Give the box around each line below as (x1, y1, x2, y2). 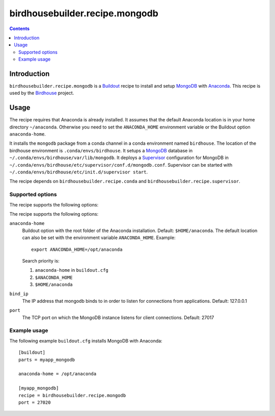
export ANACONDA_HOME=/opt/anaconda (31, 246, 123, 252)
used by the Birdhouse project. (9, 90, 74, 96)
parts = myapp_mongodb (18, 357, 75, 362)
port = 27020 (18, 399, 51, 405)
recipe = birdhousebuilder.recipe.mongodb (18, 393, 126, 398)
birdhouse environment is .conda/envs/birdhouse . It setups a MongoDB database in (9, 147, 193, 153)
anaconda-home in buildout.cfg (35, 267, 109, 273)
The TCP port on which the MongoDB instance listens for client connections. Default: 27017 (22, 314, 214, 321)
